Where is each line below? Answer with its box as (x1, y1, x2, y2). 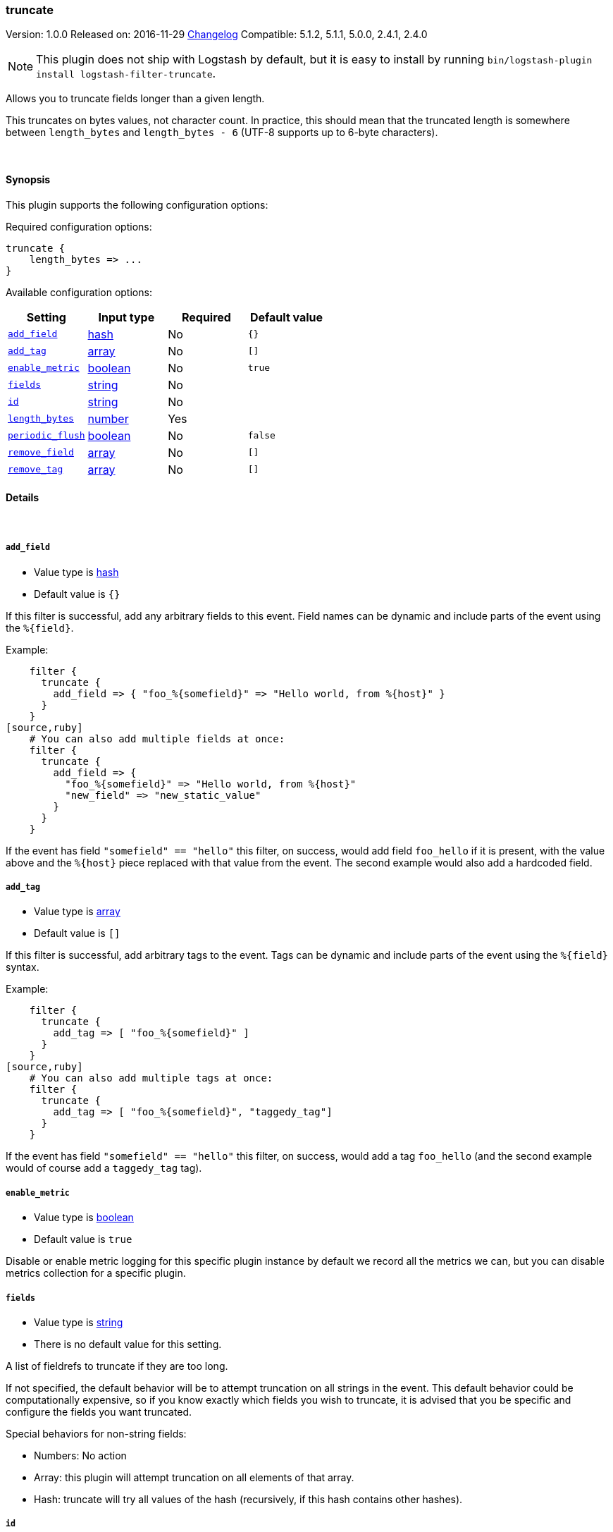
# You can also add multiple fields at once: (29, 733, 285, 744)
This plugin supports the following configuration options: (6, 198, 268, 211)
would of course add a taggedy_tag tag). (6, 1162, 202, 1175)
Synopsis (6, 173, 51, 185)
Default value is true (34, 1233, 132, 1246)
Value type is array (34, 905, 120, 918)
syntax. (6, 961, 39, 974)
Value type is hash (34, 565, 119, 578)
